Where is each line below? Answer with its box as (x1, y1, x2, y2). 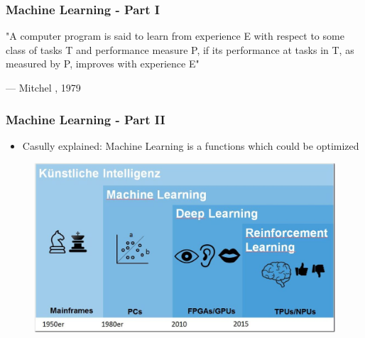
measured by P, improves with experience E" (6, 56, 200, 71)
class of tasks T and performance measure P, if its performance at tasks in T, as (6, 42, 354, 57)
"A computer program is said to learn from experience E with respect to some (6, 28, 344, 43)
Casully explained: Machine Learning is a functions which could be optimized (22, 138, 359, 153)
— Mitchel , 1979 (6, 80, 81, 94)
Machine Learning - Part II (6, 110, 165, 128)
